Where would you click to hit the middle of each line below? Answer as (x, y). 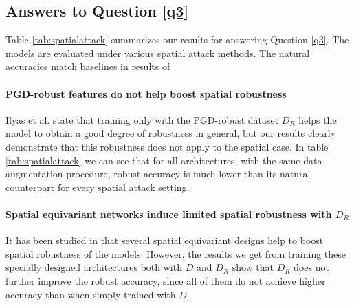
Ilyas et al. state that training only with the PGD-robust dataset (142, 119)
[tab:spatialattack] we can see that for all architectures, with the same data (164, 160)
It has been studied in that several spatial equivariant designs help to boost (165, 240)
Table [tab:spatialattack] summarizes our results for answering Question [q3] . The (177, 40)
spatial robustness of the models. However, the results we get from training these (176, 253)
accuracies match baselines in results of (88, 66)
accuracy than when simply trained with (91, 294)
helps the (318, 119)
